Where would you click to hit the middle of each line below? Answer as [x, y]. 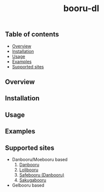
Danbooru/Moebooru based [40, 159]
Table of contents [32, 34]
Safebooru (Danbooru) [42, 175]
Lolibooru [29, 170]
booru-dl [81, 8]
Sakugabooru [33, 180]
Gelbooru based [28, 185]
